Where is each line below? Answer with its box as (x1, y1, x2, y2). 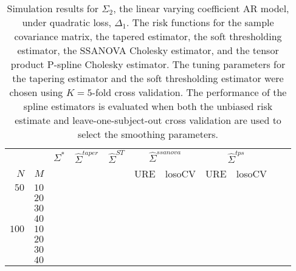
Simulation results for (7, 1, 99, 15)
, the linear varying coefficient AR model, (113, 1, 289, 15)
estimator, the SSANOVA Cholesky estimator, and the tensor (17, 43, 279, 57)
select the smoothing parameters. (78, 127, 219, 141)
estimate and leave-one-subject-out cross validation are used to (15, 113, 281, 127)
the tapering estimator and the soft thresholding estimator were (12, 71, 284, 85)
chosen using (9, 85, 63, 99)
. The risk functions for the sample (126, 15, 274, 29)
